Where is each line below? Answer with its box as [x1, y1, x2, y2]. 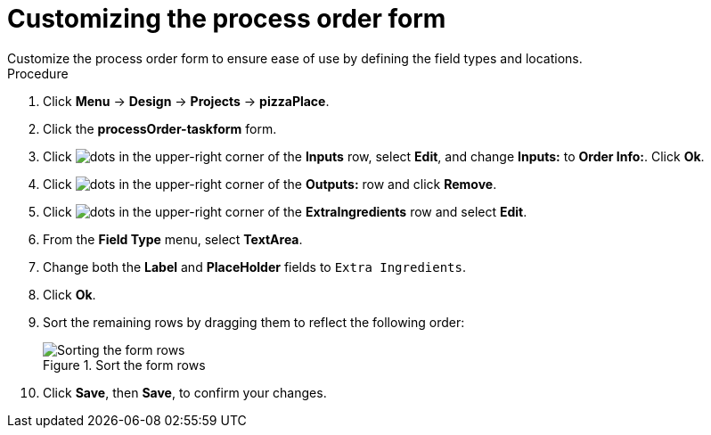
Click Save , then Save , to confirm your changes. [43, 384, 327, 400]
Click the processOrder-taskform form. [43, 120, 277, 136]
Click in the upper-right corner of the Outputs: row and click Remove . [43, 176, 497, 192]
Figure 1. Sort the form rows [43, 357, 206, 373]
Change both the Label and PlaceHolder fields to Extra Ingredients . [43, 259, 467, 275]
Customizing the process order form [7, 4, 446, 34]
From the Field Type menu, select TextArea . [43, 231, 303, 247]
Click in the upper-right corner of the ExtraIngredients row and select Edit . [43, 203, 527, 219]
